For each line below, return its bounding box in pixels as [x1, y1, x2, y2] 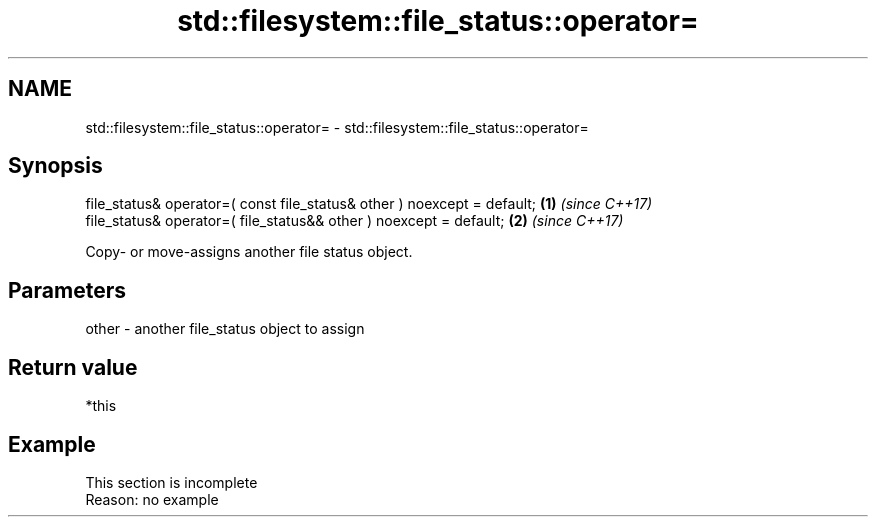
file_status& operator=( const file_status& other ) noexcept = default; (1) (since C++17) [85, 195, 653, 213]
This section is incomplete [85, 473, 258, 491]
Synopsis [8, 153, 103, 179]
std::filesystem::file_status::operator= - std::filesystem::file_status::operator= [85, 118, 589, 136]
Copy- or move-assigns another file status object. [85, 243, 413, 261]
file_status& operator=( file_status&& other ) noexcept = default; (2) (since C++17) [85, 212, 624, 230]
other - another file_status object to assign [85, 320, 365, 338]
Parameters [8, 277, 126, 303]
